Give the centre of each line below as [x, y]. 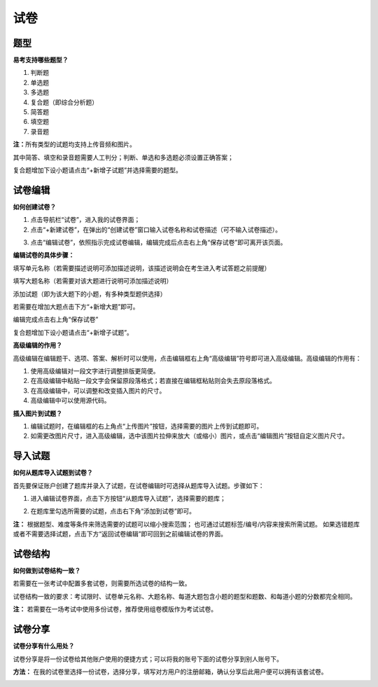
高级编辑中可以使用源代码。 [70, 401]
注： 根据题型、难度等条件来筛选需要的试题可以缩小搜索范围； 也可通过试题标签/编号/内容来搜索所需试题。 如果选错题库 [186, 524]
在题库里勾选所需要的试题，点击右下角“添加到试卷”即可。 [113, 511]
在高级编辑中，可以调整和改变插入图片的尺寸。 [98, 390]
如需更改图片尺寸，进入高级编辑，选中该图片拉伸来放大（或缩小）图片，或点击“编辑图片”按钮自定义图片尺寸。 [190, 436]
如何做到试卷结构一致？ [47, 571]
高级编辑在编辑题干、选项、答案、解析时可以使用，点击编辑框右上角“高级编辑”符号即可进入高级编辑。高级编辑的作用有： [187, 358]
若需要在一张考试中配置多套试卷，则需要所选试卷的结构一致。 [102, 583]
